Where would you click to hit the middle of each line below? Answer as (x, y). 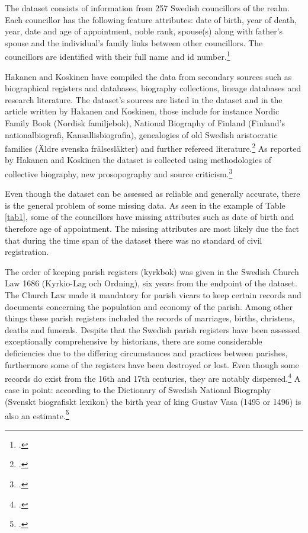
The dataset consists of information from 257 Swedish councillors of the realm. (147, 8)
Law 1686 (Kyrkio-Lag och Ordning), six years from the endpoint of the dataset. (151, 283)
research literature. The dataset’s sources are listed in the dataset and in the (144, 99)
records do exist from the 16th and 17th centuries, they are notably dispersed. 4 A (153, 377)
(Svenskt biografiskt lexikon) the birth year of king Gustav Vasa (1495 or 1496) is (153, 402)
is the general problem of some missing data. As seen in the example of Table (145, 205)
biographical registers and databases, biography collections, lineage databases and (153, 88)
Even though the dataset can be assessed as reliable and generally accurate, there (153, 194)
